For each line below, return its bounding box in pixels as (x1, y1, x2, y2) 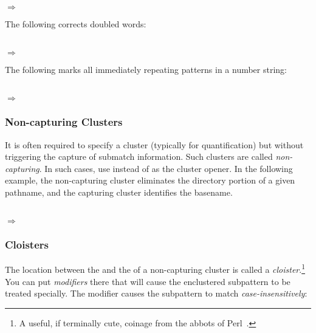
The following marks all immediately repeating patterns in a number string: (5, 63, 287, 76)
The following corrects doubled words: (5, 18, 146, 30)
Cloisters (5, 237, 49, 252)
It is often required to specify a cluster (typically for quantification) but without (5, 138, 304, 151)
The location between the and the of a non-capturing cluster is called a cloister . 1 (5, 261, 305, 276)
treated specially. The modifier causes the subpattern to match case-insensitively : (5, 287, 307, 300)
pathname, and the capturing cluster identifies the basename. (5, 185, 233, 198)
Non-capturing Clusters (5, 114, 123, 129)
